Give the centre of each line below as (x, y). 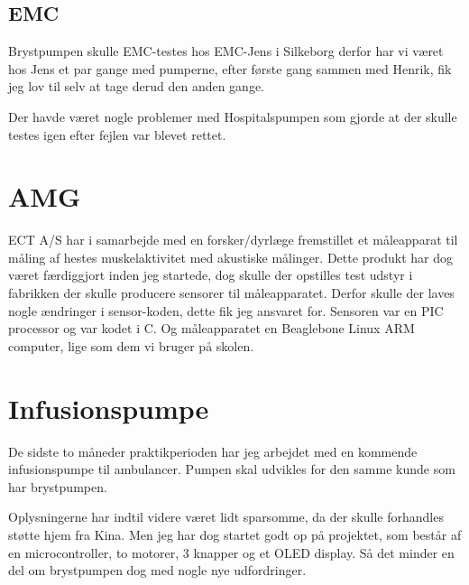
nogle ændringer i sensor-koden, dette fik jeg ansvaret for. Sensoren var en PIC (226, 310)
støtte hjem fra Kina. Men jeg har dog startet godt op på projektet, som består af (235, 534)
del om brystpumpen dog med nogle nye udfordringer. (157, 570)
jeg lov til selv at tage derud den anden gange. (137, 86)
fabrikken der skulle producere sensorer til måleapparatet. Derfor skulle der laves (231, 293)
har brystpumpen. (58, 486)
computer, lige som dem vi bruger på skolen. (131, 345)
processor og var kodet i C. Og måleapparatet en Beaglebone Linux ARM (212, 328)
